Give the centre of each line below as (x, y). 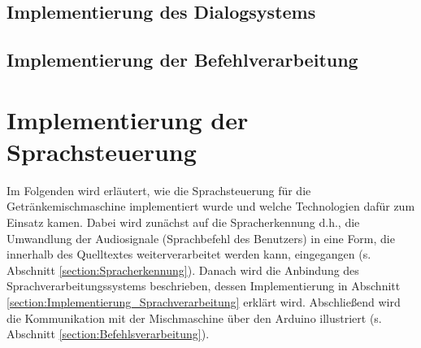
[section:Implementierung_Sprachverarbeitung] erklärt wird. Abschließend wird (204, 302)
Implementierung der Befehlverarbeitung (182, 60)
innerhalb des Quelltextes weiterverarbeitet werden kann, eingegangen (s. (189, 254)
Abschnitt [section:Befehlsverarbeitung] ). (108, 334)
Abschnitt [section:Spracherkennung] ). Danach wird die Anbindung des (183, 270)
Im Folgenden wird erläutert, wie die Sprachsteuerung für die (159, 190)
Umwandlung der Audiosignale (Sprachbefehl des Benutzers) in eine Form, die (201, 238)
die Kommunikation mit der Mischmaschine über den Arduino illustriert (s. (194, 318)
